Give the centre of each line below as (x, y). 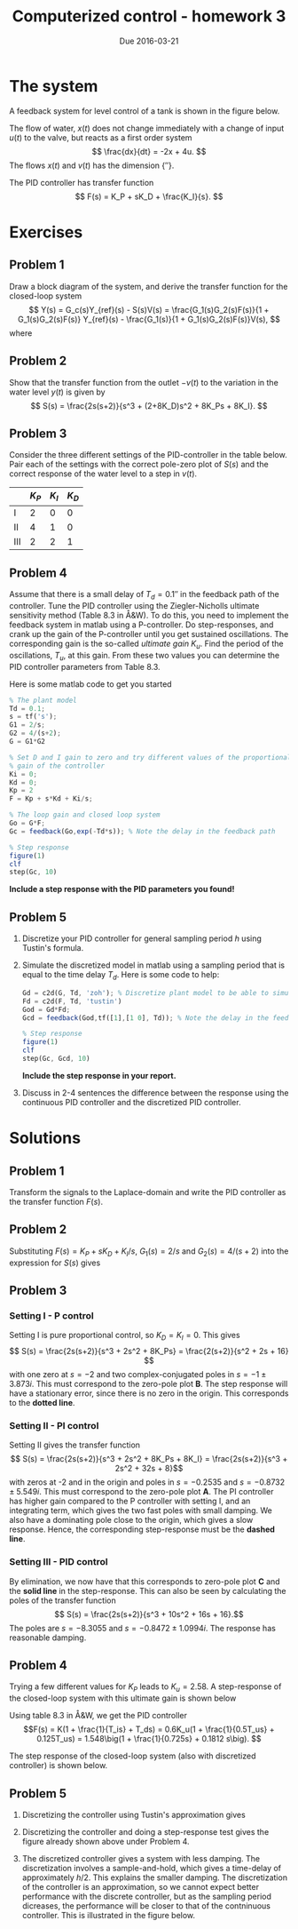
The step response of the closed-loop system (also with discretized (133, 1756)
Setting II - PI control (54, 1425)
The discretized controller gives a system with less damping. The (141, 1859)
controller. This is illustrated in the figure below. (109, 1916)
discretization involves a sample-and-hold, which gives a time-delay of (152, 1869)
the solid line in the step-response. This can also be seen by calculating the (148, 1590)
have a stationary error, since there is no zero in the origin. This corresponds (149, 1393)
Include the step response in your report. (99, 1075)
